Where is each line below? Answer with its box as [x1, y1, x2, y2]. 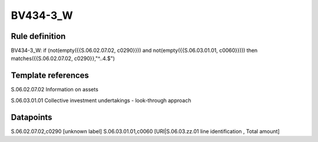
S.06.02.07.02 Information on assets [11, 86, 98, 93]
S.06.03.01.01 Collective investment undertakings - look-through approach [11, 97, 191, 104]
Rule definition [11, 31, 66, 41]
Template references [11, 71, 90, 81]
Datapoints [11, 112, 52, 122]
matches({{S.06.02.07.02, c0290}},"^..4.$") [11, 55, 115, 62]
